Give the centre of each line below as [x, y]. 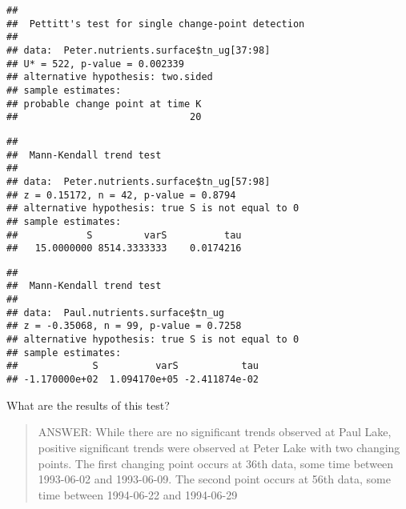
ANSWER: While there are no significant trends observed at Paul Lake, [215, 432]
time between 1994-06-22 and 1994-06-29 [138, 494]
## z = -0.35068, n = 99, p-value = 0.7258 [124, 326]
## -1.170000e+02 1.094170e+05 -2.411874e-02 [133, 380]
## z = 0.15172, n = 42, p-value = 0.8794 [121, 195]
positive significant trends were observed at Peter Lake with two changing [219, 447]
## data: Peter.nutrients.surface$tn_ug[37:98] [139, 50]
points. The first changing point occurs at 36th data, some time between [216, 463]
